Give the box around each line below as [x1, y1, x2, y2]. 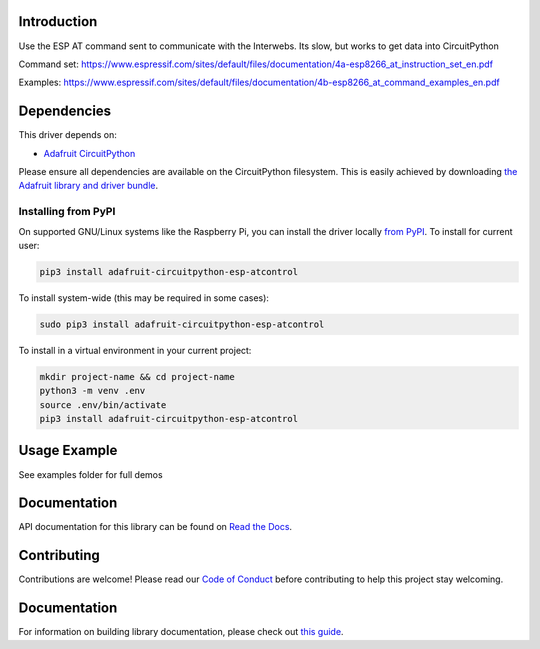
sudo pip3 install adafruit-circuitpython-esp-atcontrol [39, 318, 325, 330]
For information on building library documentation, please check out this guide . [18, 626, 344, 638]
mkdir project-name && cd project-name [39, 371, 235, 382]
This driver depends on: [18, 129, 117, 141]
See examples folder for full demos [18, 468, 164, 480]
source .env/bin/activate [39, 399, 167, 410]
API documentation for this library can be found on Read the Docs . [18, 521, 293, 533]
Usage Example [18, 442, 118, 459]
